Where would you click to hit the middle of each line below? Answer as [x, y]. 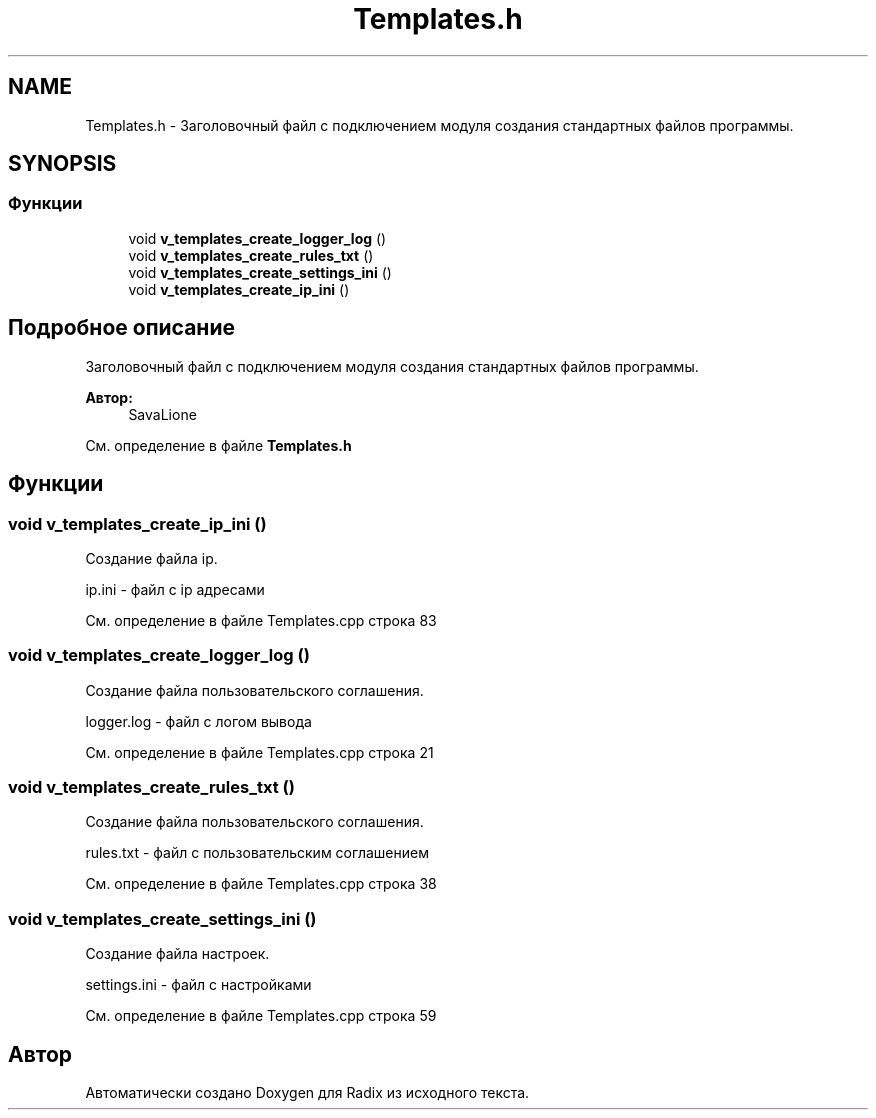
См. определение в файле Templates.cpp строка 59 [261, 1016]
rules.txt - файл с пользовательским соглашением [257, 853]
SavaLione [162, 414]
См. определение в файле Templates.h [218, 445]
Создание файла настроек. [177, 954]
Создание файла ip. [151, 558]
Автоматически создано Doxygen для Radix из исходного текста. [307, 1092]
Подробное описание [121, 328]
